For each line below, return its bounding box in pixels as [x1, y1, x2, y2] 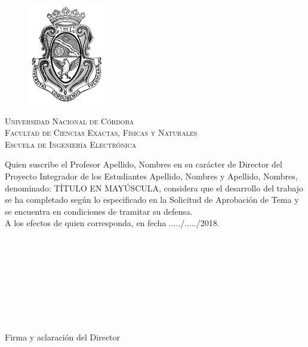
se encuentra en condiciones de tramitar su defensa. [5, 205, 193, 217]
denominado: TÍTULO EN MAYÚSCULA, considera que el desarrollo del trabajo [5, 181, 303, 194]
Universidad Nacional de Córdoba [5, 114, 134, 127]
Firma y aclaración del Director [5, 330, 121, 343]
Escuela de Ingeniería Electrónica [5, 138, 137, 150]
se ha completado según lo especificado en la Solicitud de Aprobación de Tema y [5, 193, 299, 206]
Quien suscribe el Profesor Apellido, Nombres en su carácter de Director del [5, 158, 283, 171]
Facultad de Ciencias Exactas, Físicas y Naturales [5, 126, 198, 139]
